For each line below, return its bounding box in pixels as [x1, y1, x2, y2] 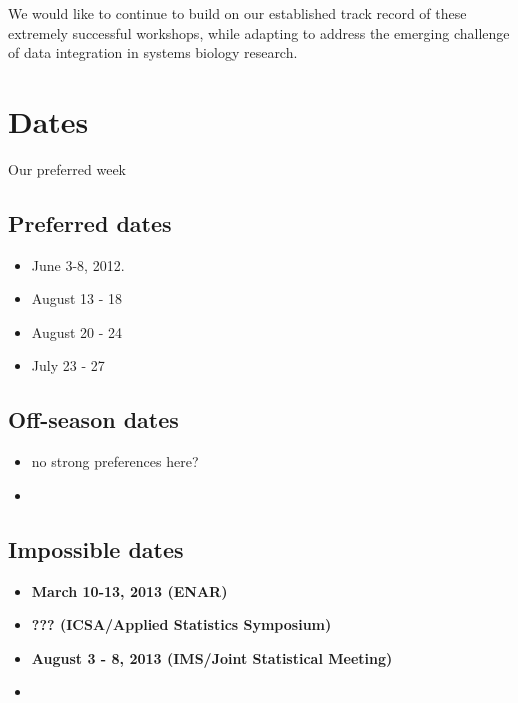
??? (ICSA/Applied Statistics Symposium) [31, 614, 332, 635]
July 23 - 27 [31, 355, 105, 376]
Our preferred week [8, 158, 126, 179]
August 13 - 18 [31, 288, 123, 309]
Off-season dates [8, 404, 179, 435]
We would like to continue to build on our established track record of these [8, 3, 467, 23]
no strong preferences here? [31, 451, 199, 472]
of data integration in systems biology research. [8, 42, 298, 63]
